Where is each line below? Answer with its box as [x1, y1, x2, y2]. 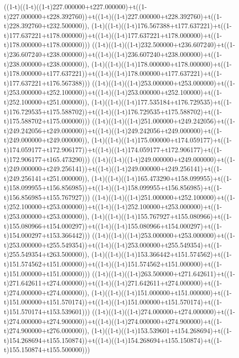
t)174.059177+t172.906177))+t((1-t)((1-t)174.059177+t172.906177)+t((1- [4, 144, 222, 154]
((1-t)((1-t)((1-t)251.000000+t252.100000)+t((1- [92, 192, 235, 202]
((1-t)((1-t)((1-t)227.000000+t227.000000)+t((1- [4, 1, 147, 11]
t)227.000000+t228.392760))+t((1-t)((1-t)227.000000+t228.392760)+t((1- [4, 11, 222, 21]
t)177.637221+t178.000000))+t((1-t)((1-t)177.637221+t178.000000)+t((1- [4, 30, 222, 40]
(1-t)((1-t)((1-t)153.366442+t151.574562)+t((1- [91, 249, 232, 259]
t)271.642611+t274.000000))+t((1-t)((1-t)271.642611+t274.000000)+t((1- [4, 278, 222, 288]
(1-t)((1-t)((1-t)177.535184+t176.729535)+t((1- [91, 96, 232, 107]
